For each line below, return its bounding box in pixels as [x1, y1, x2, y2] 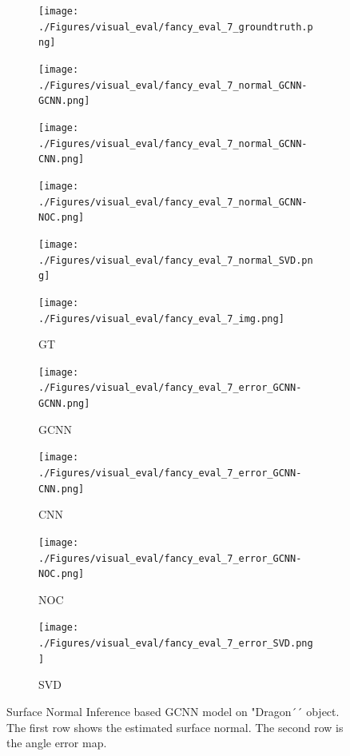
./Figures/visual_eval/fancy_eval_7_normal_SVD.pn [38, 254, 313, 266]
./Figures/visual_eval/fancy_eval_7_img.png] [38, 312, 284, 324]
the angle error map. [6, 734, 107, 751]
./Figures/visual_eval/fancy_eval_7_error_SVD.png [38, 638, 313, 650]
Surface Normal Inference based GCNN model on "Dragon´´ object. [6, 703, 340, 719]
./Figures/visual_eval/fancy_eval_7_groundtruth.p [38, 21, 313, 33]
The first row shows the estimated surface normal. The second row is [6, 718, 344, 735]
